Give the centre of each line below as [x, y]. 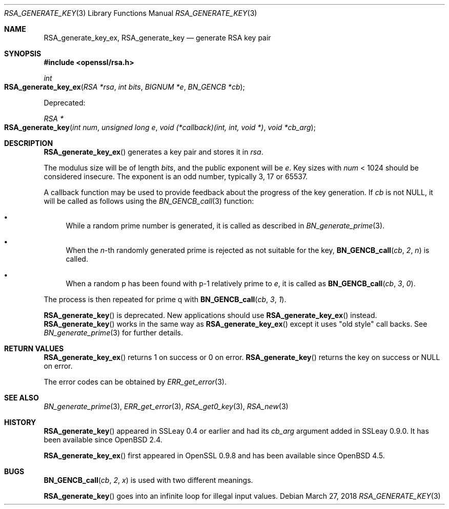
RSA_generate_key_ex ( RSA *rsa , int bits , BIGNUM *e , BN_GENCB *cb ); [125, 87]
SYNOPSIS [23, 54]
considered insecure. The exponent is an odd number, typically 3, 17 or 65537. [176, 176]
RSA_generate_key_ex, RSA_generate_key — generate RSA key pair [157, 38]
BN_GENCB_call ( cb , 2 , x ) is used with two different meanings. [148, 480]
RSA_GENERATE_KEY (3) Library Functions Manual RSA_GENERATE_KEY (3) [131, 13]
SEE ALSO [22, 398]
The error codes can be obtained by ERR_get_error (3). [135, 382]
